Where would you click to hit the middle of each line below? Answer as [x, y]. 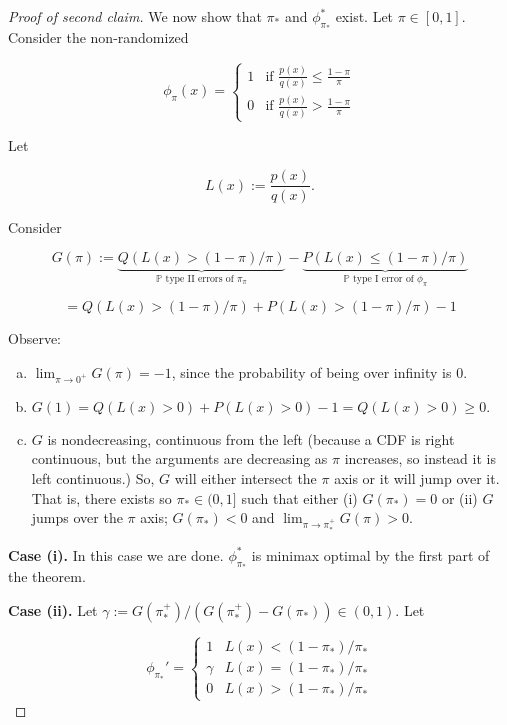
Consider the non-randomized [98, 37]
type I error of [383, 278]
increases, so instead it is [420, 458]
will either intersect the [245, 478]
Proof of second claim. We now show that [135, 16]
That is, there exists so [101, 497]
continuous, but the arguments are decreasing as [179, 458]
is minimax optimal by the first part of [370, 554]
